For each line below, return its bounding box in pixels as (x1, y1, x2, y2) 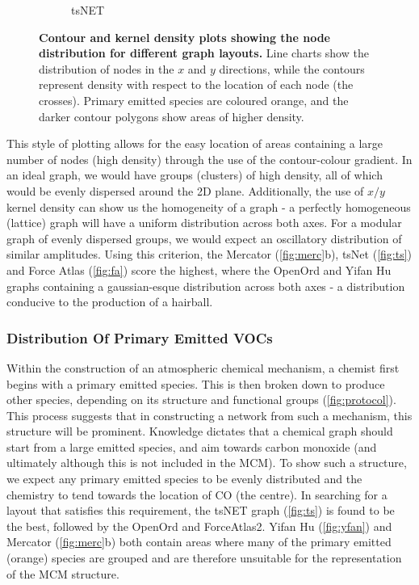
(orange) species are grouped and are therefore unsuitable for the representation (6, 549, 402, 566)
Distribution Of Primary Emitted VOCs (6, 327, 273, 347)
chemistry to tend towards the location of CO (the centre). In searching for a (6, 486, 388, 503)
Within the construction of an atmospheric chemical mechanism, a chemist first (6, 359, 400, 376)
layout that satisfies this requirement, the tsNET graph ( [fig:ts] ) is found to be (6, 502, 395, 519)
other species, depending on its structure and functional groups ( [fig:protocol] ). (6, 391, 396, 408)
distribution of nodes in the (39, 60, 174, 77)
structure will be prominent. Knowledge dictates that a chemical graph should (6, 423, 393, 440)
